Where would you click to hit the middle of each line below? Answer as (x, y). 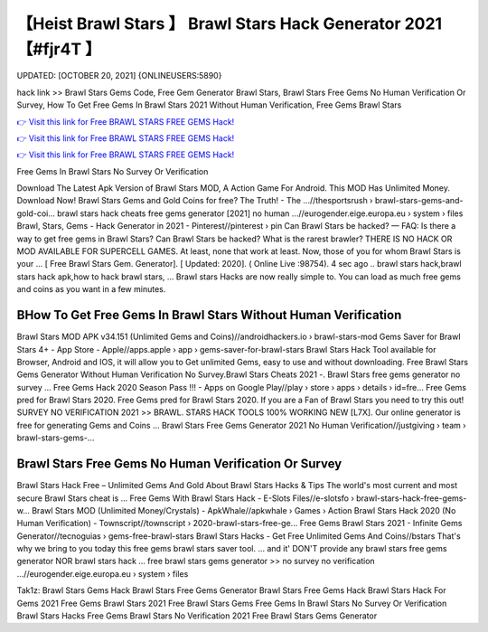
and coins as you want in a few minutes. (91, 289)
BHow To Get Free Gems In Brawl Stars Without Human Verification (209, 315)
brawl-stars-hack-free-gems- (411, 498)
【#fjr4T (49, 49)
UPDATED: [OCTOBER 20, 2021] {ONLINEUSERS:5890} (119, 76)
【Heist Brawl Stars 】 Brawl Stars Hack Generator (209, 24)
